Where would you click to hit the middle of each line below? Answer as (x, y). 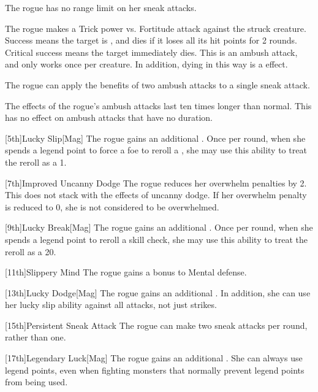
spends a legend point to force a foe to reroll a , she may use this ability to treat (156, 150)
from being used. (36, 382)
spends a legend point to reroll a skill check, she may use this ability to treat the (157, 239)
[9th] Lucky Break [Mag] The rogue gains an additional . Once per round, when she (159, 227)
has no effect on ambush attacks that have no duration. (109, 117)
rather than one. (36, 337)
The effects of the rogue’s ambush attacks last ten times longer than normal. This (158, 105)
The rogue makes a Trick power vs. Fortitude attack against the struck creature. (156, 28)
